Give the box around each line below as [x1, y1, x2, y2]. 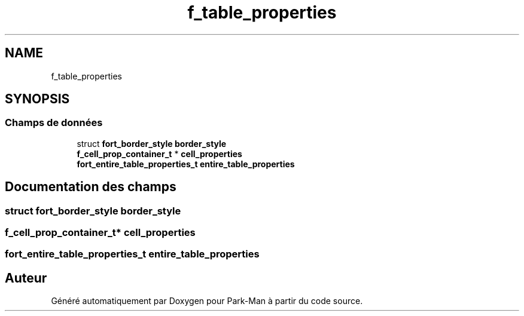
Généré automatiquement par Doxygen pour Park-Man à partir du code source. [51, 296, 363, 306]
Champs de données [5, 116, 103, 129]
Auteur [5, 270, 47, 286]
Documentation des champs [5, 179, 176, 195]
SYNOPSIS [5, 91, 70, 107]
